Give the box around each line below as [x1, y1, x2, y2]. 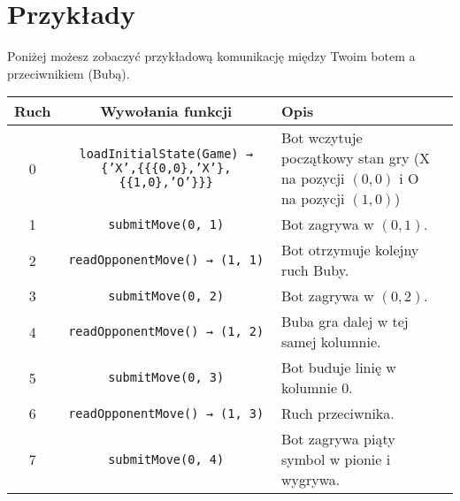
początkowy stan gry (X [280, 148, 431, 169]
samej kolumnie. [280, 331, 381, 353]
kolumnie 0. [280, 377, 353, 399]
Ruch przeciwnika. [280, 403, 395, 424]
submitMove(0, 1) [108, 216, 225, 232]
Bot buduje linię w [280, 357, 396, 378]
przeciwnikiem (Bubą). [7, 64, 130, 82]
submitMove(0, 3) [108, 370, 225, 385]
